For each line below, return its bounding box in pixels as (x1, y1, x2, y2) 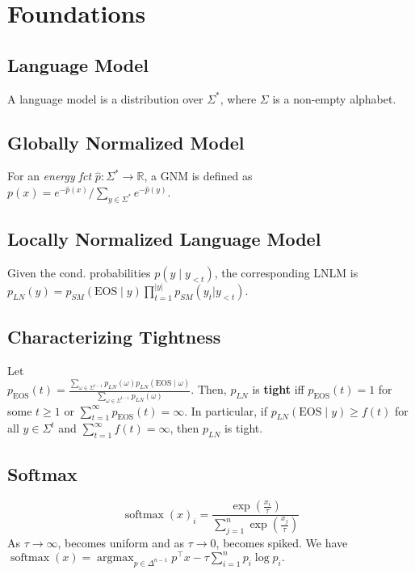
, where (220, 90, 257, 107)
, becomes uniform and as (57, 534, 185, 551)
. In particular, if (184, 402, 267, 419)
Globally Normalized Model (7, 129, 245, 154)
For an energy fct (7, 167, 92, 184)
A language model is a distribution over (7, 90, 203, 107)
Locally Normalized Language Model (7, 226, 321, 251)
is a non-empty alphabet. (272, 90, 396, 107)
